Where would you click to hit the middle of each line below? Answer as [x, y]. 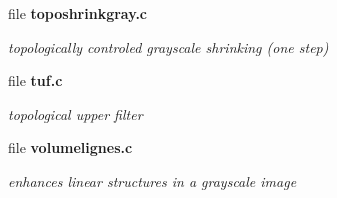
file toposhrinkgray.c [78, 13]
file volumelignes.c [70, 147]
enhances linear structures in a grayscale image [152, 180]
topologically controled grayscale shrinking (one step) [168, 46]
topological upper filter [75, 113]
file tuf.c [35, 80]
